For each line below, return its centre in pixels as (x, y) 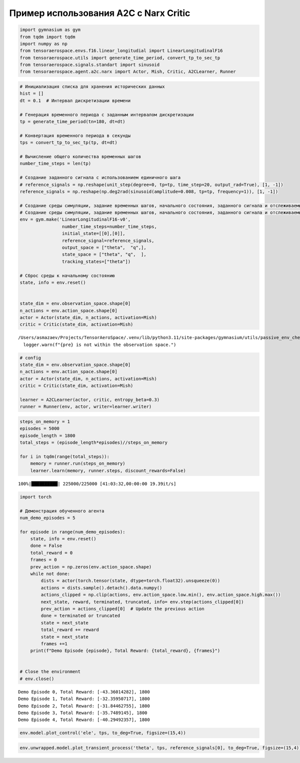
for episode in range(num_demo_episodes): (72, 532)
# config (30, 358)
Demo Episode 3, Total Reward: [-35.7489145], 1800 (83, 713)
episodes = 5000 (40, 428)
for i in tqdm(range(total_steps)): (65, 456)
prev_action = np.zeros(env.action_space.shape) (91, 567)
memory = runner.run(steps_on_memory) (78, 463)
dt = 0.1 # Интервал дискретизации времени (75, 100)
